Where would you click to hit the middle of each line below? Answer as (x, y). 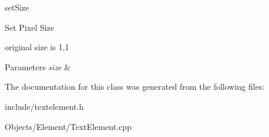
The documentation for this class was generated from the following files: (135, 87)
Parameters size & (38, 66)
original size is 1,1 (37, 47)
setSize (17, 7)
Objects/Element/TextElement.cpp (68, 126)
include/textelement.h (44, 106)
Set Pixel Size (29, 27)
